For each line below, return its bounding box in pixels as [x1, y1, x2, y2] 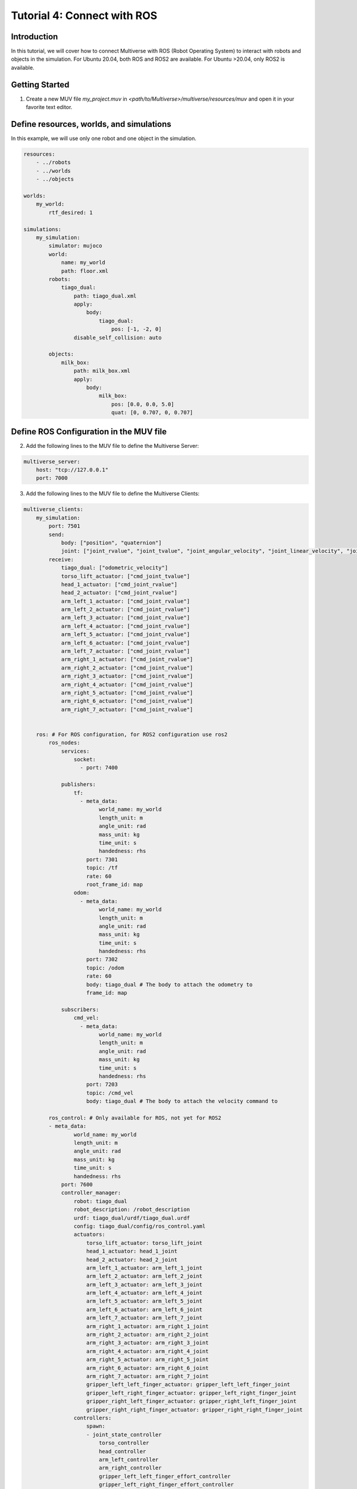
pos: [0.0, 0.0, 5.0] [111, 401, 175, 407]
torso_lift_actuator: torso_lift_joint [86, 1239, 203, 1246]
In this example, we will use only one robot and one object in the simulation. [11, 135, 196, 142]
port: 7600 [61, 1181, 93, 1188]
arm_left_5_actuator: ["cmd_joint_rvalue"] [61, 631, 190, 638]
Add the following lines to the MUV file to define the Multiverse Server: [26, 442, 199, 449]
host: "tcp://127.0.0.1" [36, 466, 109, 474]
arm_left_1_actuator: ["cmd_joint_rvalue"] [61, 597, 190, 605]
